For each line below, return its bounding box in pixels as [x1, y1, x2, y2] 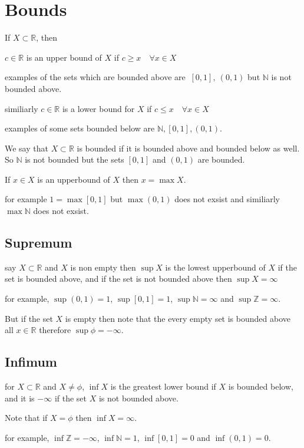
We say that [5, 141, 48, 154]
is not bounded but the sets [25, 153, 124, 166]
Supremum [5, 233, 72, 252]
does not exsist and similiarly [174, 193, 280, 205]
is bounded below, [228, 380, 293, 393]
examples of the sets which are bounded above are [5, 71, 186, 83]
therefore [39, 324, 71, 336]
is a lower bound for [62, 102, 135, 114]
